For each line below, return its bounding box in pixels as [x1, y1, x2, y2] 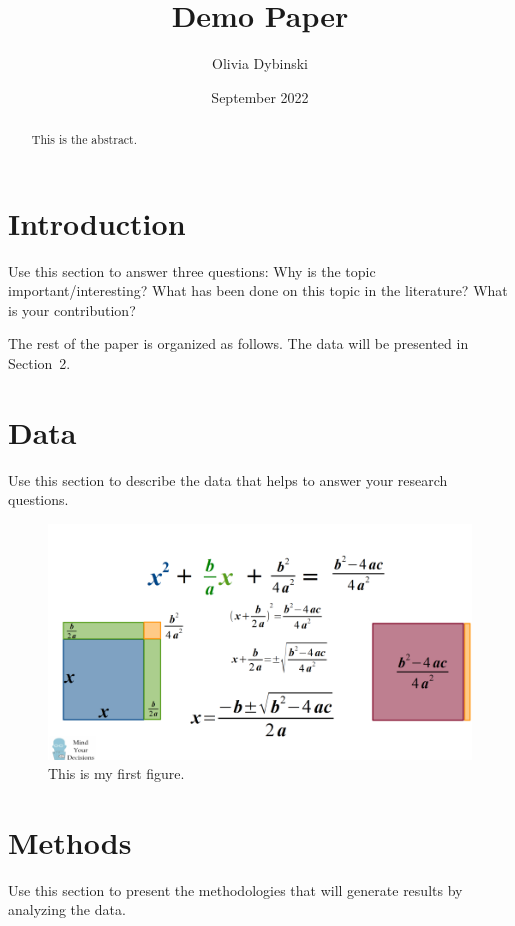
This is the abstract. [31, 131, 138, 148]
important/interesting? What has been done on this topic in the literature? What [8, 280, 508, 301]
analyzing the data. [8, 899, 126, 920]
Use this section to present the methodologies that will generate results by [8, 879, 463, 900]
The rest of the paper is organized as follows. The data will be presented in [8, 333, 469, 354]
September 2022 [211, 86, 309, 107]
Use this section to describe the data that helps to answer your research [8, 469, 448, 490]
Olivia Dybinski [212, 53, 308, 74]
